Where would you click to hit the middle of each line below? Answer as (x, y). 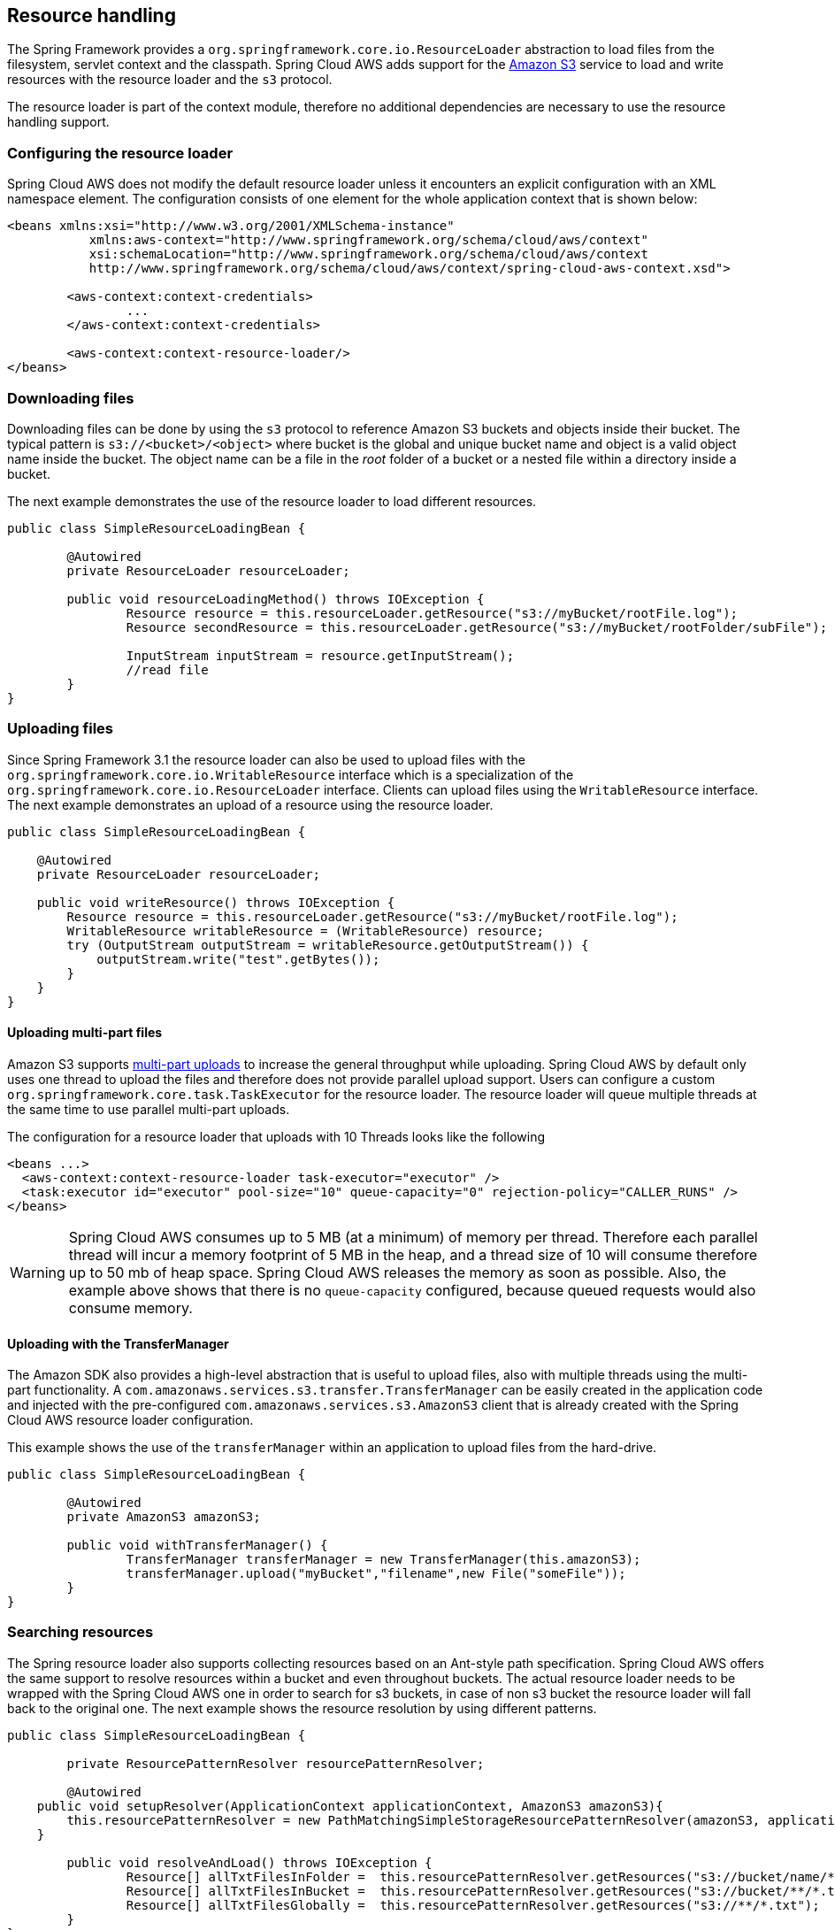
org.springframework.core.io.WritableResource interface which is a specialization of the (291, 774)
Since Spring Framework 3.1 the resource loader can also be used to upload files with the (266, 759)
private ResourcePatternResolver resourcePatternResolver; (276, 1763)
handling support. (58, 122)
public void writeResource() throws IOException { (216, 902)
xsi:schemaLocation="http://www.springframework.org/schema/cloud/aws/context (368, 254)
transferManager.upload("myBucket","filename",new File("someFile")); (376, 1574)
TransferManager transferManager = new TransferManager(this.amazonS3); (383, 1560)
